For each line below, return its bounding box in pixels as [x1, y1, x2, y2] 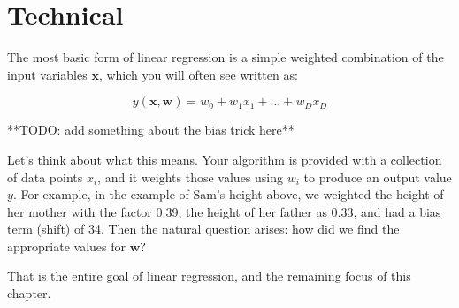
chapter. [7, 284, 51, 303]
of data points [7, 167, 83, 186]
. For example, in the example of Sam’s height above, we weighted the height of [12, 185, 444, 204]
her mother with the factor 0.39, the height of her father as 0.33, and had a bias [7, 202, 441, 220]
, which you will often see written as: [98, 65, 298, 83]
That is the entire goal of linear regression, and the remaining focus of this [7, 266, 411, 285]
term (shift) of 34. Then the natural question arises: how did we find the [7, 219, 400, 238]
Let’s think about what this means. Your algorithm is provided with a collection [7, 150, 442, 168]
